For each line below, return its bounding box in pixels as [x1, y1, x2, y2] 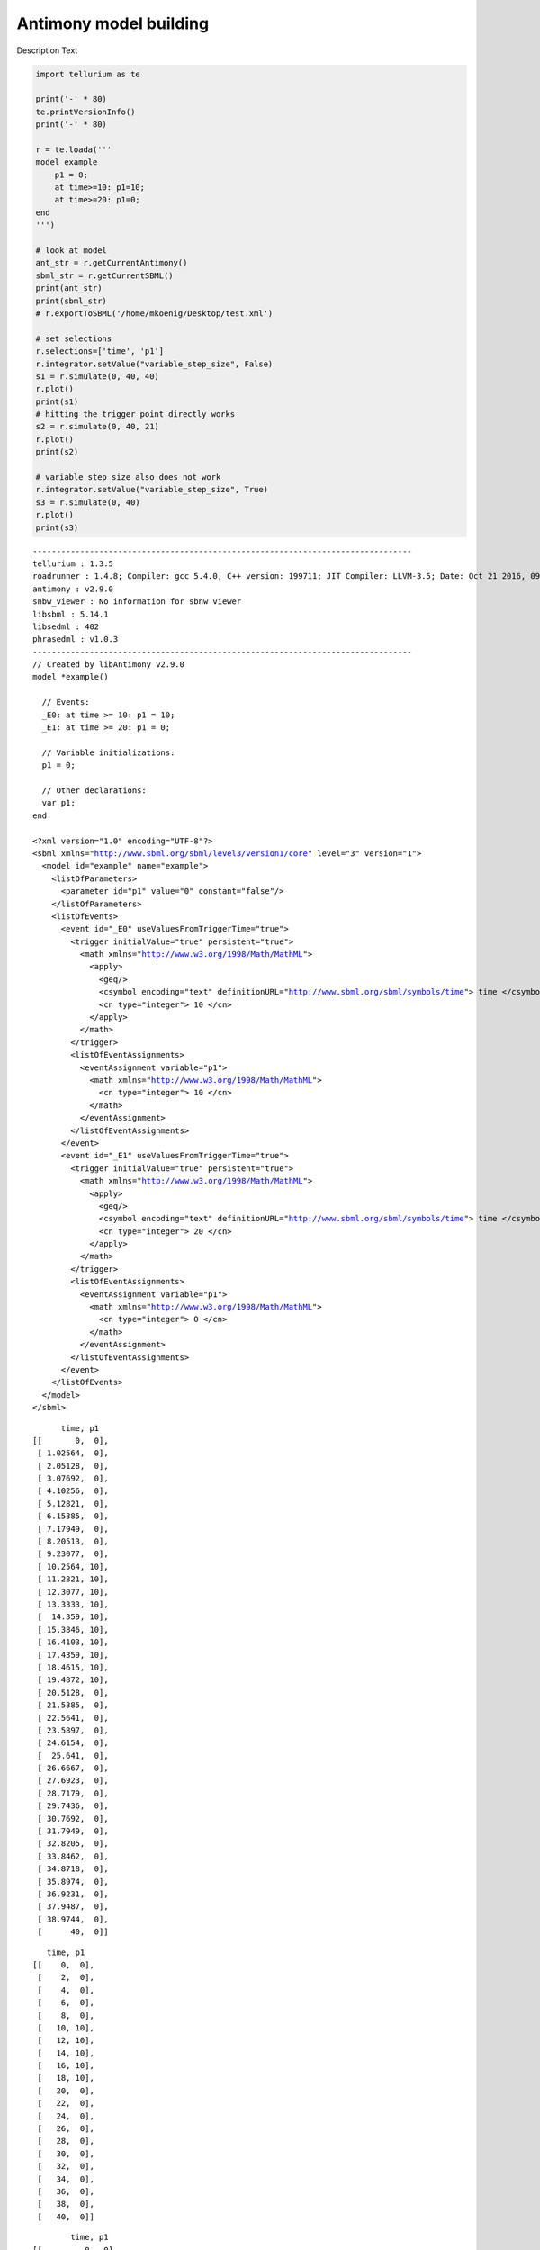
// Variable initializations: [41, 747, 175, 758]
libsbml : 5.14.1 [32, 608, 109, 619]
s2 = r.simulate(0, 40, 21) [35, 421, 159, 432]
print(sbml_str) [35, 295, 108, 306]
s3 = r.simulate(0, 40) [35, 497, 141, 508]
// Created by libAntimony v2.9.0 [32, 660, 184, 670]
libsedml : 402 [32, 621, 100, 632]
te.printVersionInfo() [35, 106, 136, 117]
